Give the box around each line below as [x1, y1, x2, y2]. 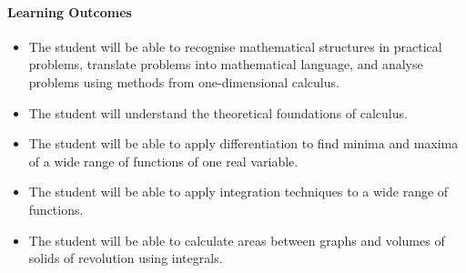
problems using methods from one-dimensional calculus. [28, 72, 339, 91]
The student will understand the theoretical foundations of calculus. [28, 103, 408, 122]
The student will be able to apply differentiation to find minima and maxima [28, 134, 459, 153]
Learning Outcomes [7, 2, 132, 21]
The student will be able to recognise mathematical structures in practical [28, 36, 442, 56]
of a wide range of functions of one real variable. [28, 151, 299, 170]
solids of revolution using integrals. [28, 248, 223, 268]
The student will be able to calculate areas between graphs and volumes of [28, 230, 445, 249]
